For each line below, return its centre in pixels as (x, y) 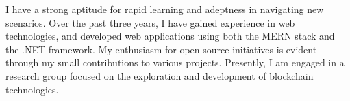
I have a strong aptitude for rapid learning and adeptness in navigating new (165, 9)
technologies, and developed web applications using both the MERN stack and (170, 36)
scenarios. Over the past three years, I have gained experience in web (150, 22)
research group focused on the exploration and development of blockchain (160, 75)
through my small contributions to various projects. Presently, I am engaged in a (175, 62)
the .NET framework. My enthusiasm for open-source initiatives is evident (161, 49)
